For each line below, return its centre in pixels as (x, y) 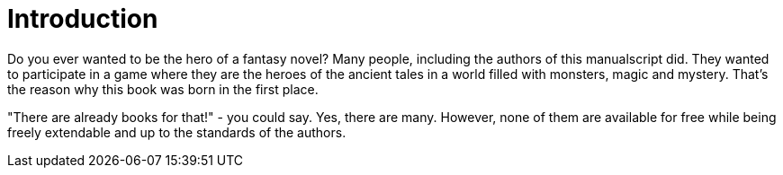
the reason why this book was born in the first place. (163, 89)
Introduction (83, 19)
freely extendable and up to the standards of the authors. (177, 132)
